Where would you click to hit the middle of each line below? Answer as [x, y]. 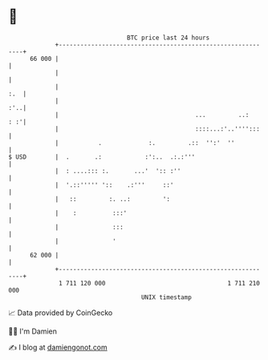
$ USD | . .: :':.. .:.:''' [102, 157]
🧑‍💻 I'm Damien [33, 331]
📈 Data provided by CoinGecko [61, 313]
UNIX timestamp [166, 297]
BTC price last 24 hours [169, 38]
